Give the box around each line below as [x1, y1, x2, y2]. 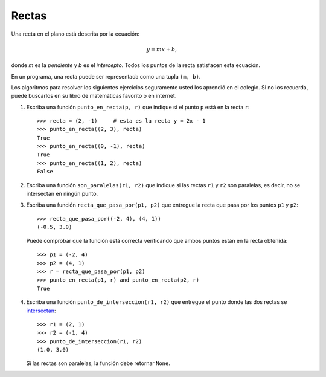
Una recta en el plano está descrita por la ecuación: [11, 30, 140, 37]
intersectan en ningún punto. [26, 190, 98, 198]
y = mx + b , [146, 46, 177, 53]
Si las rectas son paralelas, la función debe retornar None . [26, 359, 170, 367]
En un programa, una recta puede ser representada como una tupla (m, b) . [11, 72, 201, 80]
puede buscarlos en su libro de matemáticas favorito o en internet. [11, 92, 177, 100]
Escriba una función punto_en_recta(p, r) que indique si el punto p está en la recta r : [26, 103, 250, 111]
